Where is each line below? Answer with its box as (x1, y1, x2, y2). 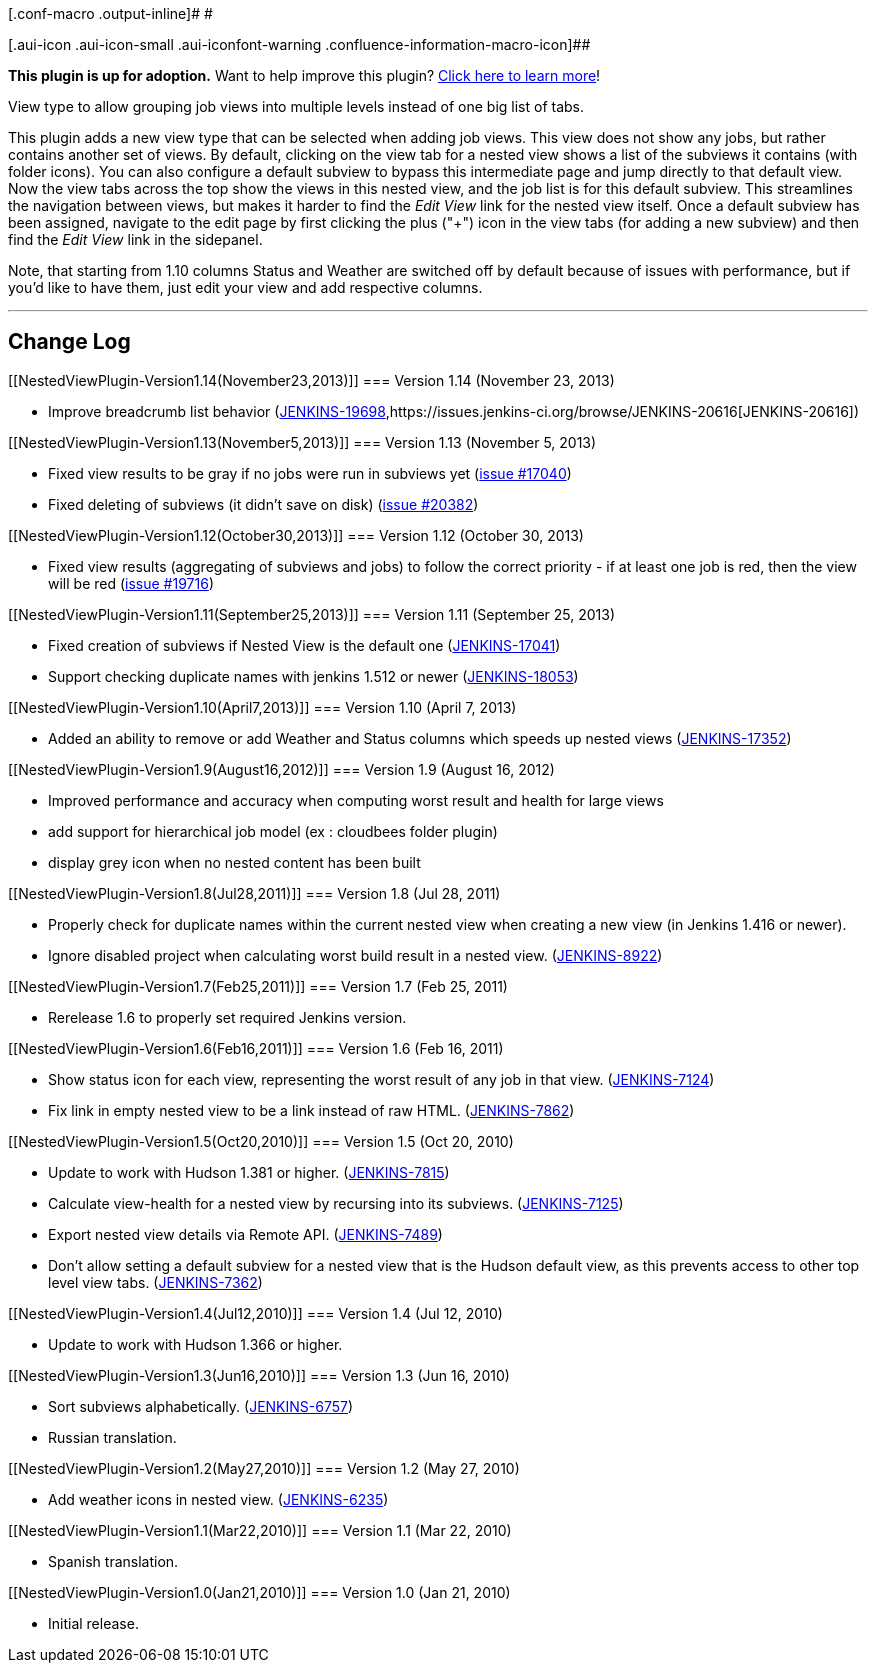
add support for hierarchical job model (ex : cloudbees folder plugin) (48, 822, 498, 840)
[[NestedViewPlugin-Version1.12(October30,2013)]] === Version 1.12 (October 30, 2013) (8, 526, 584, 544)
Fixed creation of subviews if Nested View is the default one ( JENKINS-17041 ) (48, 636, 561, 654)
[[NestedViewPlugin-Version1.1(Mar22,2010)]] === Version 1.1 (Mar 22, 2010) (8, 1521, 512, 1539)
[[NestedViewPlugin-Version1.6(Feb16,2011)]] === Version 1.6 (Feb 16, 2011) (8, 1039, 504, 1057)
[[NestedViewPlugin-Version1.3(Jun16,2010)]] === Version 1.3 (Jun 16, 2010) (8, 1366, 510, 1384)
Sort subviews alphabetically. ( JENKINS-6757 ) (48, 1397, 354, 1415)
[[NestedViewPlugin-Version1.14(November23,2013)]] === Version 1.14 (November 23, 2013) (8, 371, 615, 389)
